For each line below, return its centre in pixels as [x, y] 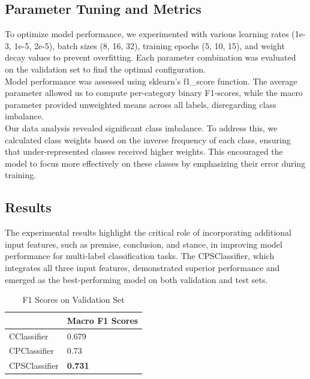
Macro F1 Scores [103, 320]
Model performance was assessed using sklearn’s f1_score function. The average [151, 81]
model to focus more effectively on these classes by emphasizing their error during [155, 163]
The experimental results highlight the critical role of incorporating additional [148, 232]
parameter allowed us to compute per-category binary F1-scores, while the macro [154, 93]
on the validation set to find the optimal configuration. [105, 69]
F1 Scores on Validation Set [73, 300]
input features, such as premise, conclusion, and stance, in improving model [144, 244]
